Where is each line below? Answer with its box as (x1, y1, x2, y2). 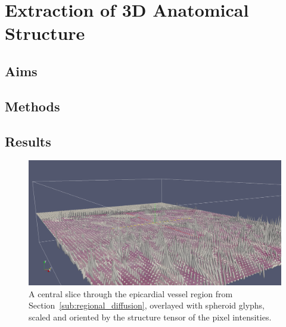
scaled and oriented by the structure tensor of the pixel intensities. (29, 311, 272, 323)
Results (5, 132, 51, 150)
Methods (5, 96, 60, 115)
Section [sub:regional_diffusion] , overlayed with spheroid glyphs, (29, 299, 265, 312)
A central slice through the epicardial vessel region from (29, 287, 233, 300)
